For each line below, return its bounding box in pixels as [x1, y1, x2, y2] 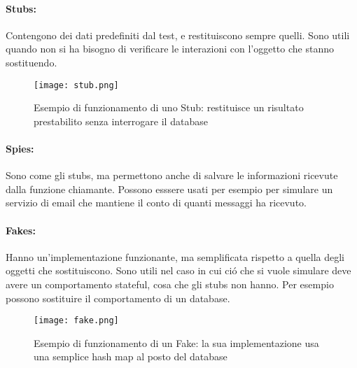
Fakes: [6, 222, 36, 237]
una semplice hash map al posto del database [34, 349, 227, 364]
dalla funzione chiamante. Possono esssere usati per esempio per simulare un [6, 181, 333, 196]
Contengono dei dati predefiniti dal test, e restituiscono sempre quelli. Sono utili [6, 27, 350, 42]
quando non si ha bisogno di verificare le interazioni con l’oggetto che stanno [6, 41, 334, 56]
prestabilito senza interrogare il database [34, 113, 208, 128]
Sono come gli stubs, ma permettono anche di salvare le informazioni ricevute [6, 168, 338, 183]
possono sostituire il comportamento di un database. [6, 290, 230, 305]
